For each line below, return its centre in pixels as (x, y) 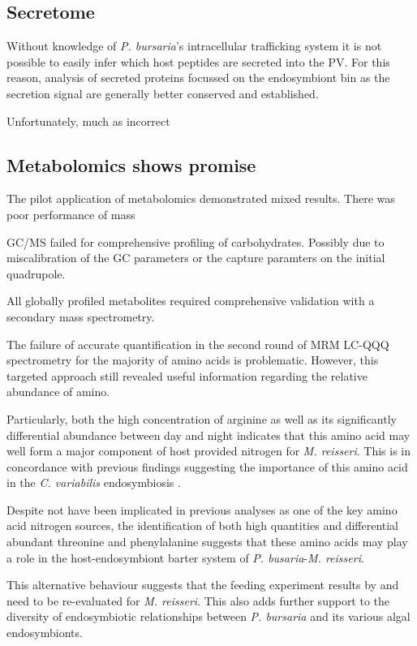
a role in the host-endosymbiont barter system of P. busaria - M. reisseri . (185, 557)
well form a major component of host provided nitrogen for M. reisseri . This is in (209, 451)
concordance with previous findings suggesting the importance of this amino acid (207, 466)
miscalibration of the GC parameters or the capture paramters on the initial (196, 258)
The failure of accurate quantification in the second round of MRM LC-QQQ (198, 344)
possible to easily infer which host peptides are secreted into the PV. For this (198, 61)
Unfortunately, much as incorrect (88, 121)
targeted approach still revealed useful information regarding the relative (187, 375)
